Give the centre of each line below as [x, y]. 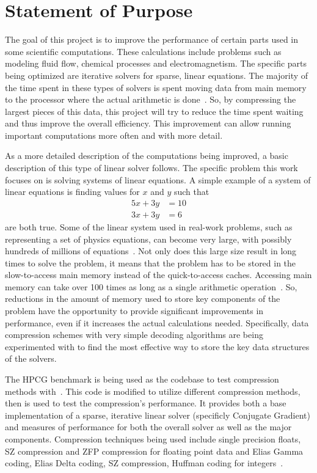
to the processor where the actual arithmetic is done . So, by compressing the [151, 99]
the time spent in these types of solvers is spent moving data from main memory [156, 87]
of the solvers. [31, 358]
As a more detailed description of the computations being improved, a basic [147, 156]
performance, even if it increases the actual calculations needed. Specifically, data [157, 322]
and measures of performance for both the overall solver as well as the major [148, 427]
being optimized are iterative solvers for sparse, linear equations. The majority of [157, 75]
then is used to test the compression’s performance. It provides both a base [146, 403]
